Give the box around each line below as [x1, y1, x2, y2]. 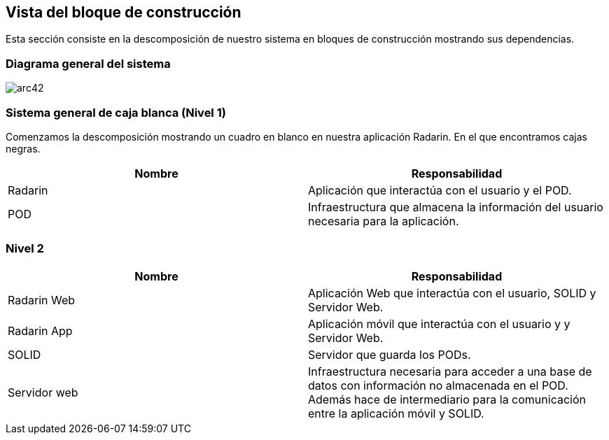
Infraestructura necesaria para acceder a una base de [308, 364, 592, 378]
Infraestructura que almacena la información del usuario [308, 199, 603, 214]
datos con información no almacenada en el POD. [308, 378, 568, 392]
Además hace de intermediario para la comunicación [308, 392, 586, 406]
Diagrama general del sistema [6, 56, 171, 71]
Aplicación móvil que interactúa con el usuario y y [308, 316, 570, 331]
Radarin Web [8, 292, 76, 307]
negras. [6, 142, 41, 155]
